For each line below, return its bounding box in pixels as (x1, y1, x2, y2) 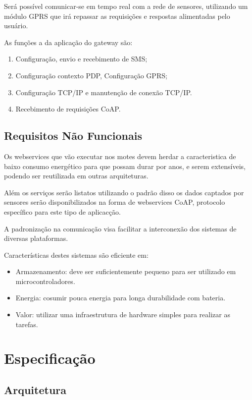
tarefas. (15, 319, 38, 329)
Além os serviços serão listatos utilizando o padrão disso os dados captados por (4, 187, 244, 197)
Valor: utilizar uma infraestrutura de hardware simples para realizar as (15, 309, 230, 320)
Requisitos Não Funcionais (4, 128, 143, 143)
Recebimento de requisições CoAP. (15, 104, 121, 114)
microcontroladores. (15, 276, 75, 286)
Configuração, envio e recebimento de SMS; (15, 54, 148, 64)
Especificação (4, 348, 96, 368)
